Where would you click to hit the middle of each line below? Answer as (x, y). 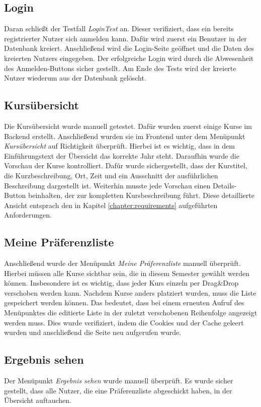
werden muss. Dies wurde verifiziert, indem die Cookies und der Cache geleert (124, 322)
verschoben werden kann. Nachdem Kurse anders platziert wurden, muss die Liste (130, 292)
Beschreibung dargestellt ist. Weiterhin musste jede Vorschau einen (107, 185)
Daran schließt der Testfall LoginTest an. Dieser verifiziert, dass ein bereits (119, 28)
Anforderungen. (28, 215)
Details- (225, 185)
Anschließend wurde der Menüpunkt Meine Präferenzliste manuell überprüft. (122, 263)
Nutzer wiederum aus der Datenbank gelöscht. (75, 78)
